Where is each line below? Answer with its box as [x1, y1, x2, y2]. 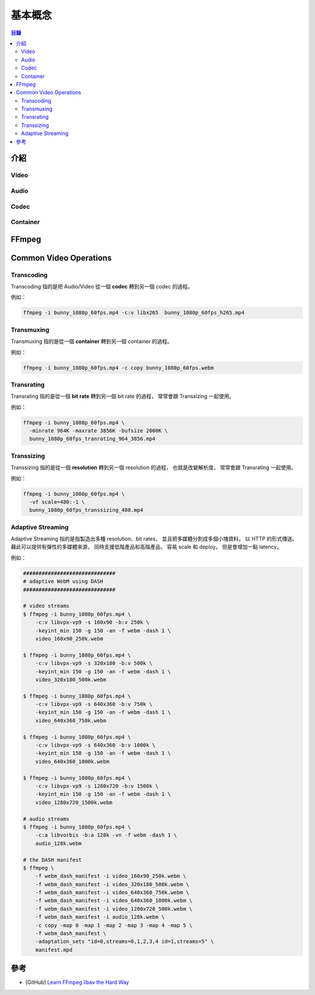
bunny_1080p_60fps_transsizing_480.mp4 [29, 507, 143, 514]
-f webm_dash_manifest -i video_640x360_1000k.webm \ [35, 897, 192, 904]
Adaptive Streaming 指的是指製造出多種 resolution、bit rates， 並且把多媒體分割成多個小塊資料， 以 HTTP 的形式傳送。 [10, 535, 297, 542]
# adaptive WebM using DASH [23, 578, 103, 585]
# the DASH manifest [23, 856, 82, 863]
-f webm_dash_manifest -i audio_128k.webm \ [35, 914, 165, 921]
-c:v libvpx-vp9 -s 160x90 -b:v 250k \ [35, 619, 150, 626]
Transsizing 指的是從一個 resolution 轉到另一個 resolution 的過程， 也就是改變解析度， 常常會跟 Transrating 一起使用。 [10, 464, 297, 471]
